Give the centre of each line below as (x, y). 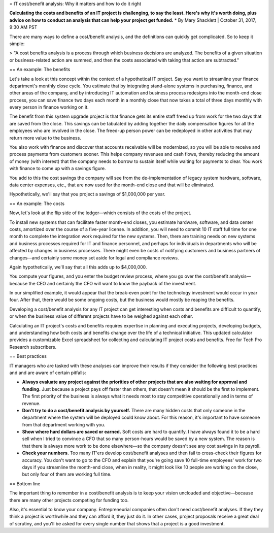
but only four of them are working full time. (67, 474)
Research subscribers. (33, 347)
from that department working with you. (64, 424)
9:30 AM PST (23, 27)
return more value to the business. (45, 138)
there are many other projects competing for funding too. (69, 500)
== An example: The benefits (40, 70)
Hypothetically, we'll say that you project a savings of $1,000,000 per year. (88, 194)
